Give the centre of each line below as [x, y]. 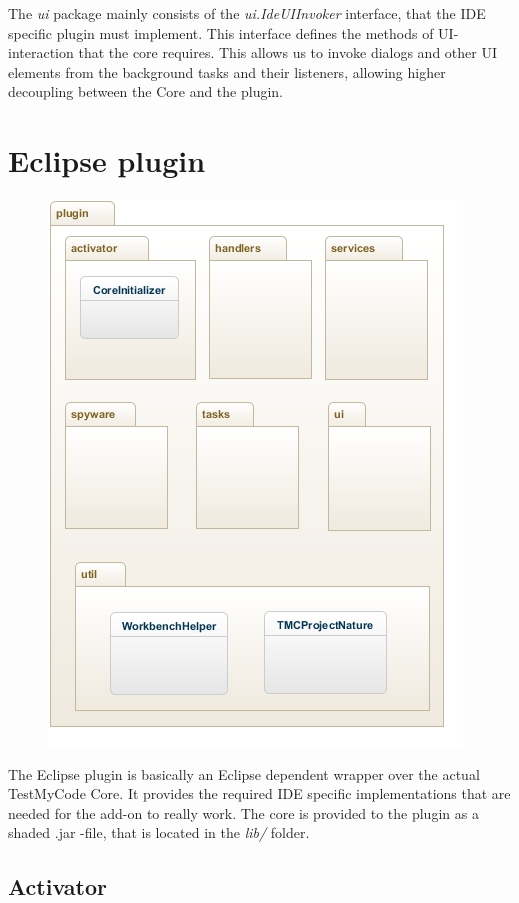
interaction [41, 52]
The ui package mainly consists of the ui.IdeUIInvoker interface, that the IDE [247, 13]
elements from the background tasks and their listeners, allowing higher [227, 71]
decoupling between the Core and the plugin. [146, 91]
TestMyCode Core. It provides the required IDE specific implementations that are [259, 793]
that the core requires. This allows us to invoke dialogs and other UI [288, 52]
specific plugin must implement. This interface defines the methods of [221, 32]
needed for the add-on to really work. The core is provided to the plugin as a [243, 812]
